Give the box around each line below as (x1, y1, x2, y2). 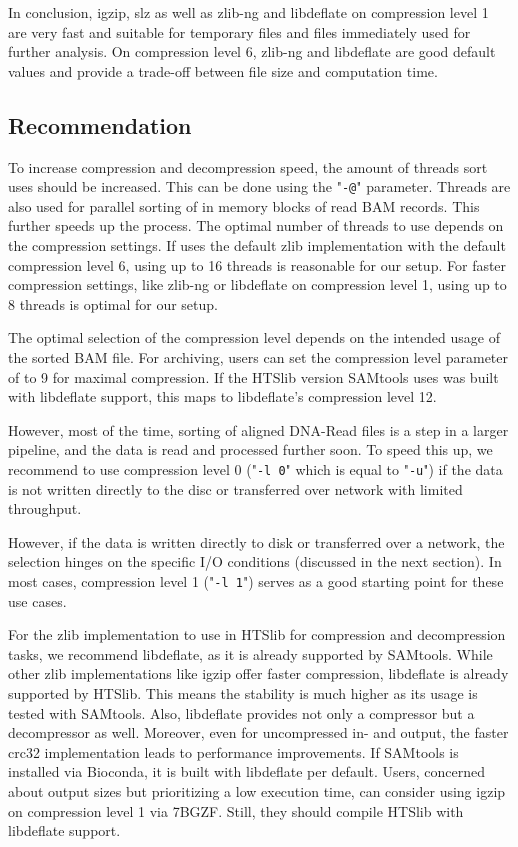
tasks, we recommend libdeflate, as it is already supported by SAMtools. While (8, 643, 493, 664)
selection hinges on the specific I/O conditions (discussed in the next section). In (8, 551, 502, 572)
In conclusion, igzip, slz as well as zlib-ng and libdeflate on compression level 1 (8, 2, 489, 22)
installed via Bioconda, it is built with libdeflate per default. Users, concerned (8, 761, 486, 782)
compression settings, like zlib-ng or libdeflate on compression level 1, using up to (8, 274, 507, 295)
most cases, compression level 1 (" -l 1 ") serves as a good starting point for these (8, 570, 504, 591)
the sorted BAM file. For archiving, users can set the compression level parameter (8, 346, 509, 367)
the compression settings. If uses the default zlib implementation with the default (8, 235, 506, 256)
